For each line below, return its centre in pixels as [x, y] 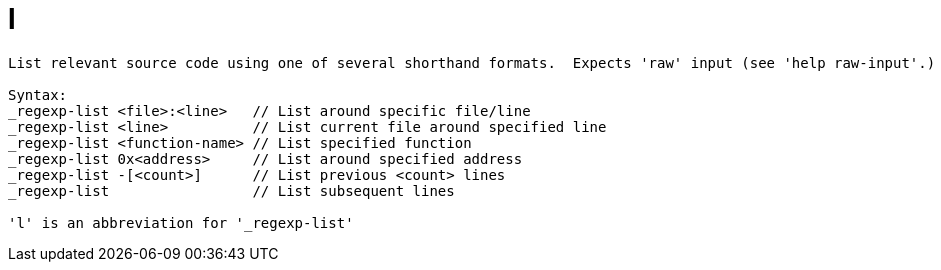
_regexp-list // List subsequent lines [231, 190]
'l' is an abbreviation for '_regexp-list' [181, 222]
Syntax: [38, 94]
